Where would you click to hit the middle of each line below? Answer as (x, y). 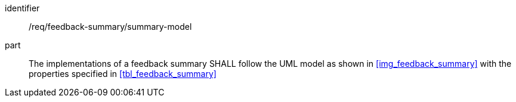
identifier (22, 8)
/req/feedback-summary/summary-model (110, 27)
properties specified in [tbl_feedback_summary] (123, 74)
